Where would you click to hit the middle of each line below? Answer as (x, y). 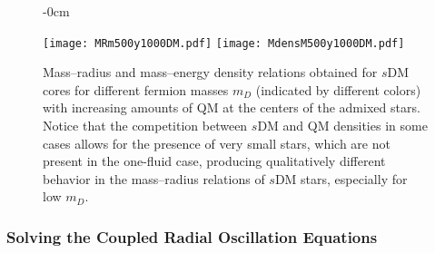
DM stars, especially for (341, 178)
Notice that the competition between (145, 126)
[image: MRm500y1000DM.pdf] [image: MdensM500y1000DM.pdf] (224, 43)
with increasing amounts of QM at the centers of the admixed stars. (232, 107)
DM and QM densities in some (342, 126)
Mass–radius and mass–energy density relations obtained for (210, 72)
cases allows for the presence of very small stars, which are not (217, 143)
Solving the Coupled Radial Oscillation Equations (192, 236)
